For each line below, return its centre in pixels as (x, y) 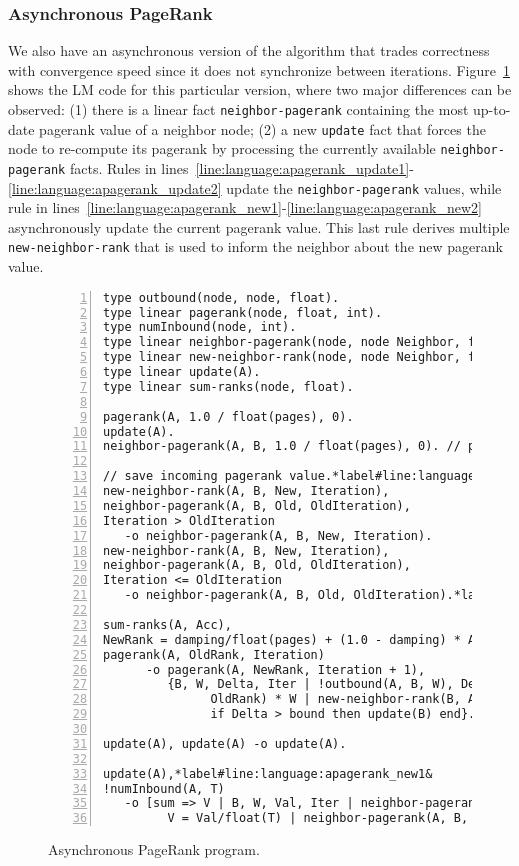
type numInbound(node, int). (200, 327)
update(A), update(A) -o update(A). (225, 743)
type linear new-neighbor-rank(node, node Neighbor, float (303, 357)
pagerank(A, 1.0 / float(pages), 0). (228, 416)
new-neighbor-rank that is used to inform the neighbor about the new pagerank (255, 246)
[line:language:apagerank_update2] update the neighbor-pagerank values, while (255, 187)
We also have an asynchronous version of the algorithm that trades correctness (249, 50)
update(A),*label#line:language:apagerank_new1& (268, 773)
